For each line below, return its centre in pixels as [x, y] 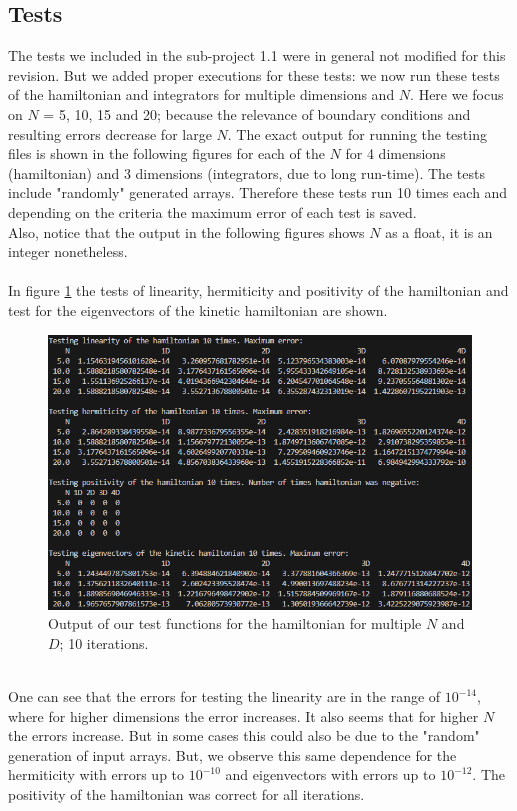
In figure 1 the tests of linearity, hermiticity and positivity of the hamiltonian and [258, 290]
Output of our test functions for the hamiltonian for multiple [235, 623]
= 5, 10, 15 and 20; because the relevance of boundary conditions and [257, 113]
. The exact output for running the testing [357, 133]
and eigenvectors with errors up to [330, 774]
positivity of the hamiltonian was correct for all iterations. [186, 793]
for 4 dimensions [395, 153]
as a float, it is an [439, 231]
